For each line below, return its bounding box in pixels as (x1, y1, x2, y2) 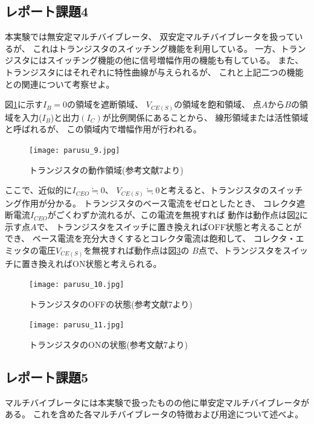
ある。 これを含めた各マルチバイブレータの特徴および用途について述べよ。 (5, 408, 304, 420)
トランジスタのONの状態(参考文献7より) (29, 338, 188, 351)
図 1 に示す (5, 98, 43, 111)
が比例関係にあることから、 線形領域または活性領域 (102, 111, 309, 123)
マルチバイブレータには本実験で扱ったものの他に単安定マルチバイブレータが (5, 396, 309, 408)
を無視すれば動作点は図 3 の (83, 244, 190, 257)
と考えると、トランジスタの (159, 184, 269, 196)
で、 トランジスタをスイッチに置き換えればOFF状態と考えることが (36, 220, 302, 233)
